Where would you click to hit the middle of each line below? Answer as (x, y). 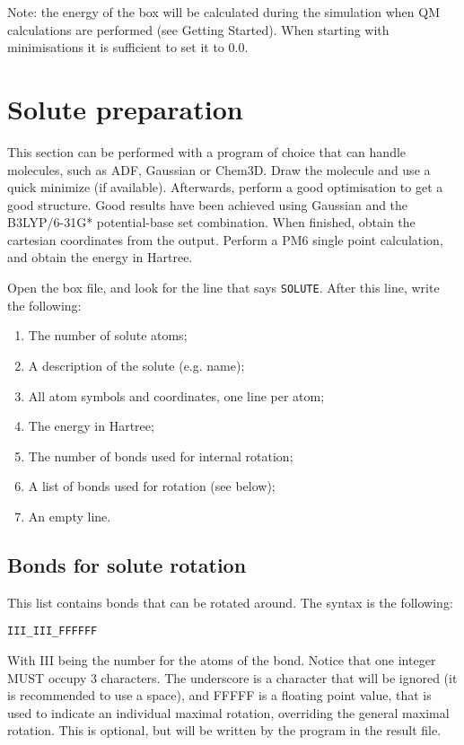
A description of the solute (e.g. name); (136, 365)
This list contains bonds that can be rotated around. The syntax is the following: (230, 602)
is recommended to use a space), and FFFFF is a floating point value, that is (219, 695)
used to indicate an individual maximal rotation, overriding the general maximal (228, 712)
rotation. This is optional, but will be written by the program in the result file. (224, 730)
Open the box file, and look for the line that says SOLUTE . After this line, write (223, 288)
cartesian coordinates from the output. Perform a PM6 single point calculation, (225, 239)
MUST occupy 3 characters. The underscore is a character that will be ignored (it (232, 677)
